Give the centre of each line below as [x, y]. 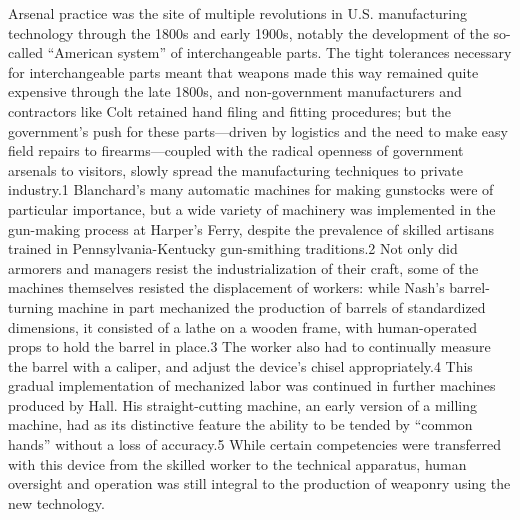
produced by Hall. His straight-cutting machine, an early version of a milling [243, 404]
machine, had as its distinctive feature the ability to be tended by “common [240, 424]
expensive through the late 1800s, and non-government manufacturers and [235, 91]
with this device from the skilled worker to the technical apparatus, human [237, 463]
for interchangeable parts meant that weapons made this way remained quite [243, 71]
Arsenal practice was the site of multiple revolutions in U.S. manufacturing [237, 13]
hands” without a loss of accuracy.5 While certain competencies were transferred [254, 444]
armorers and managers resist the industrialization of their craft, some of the [243, 267]
